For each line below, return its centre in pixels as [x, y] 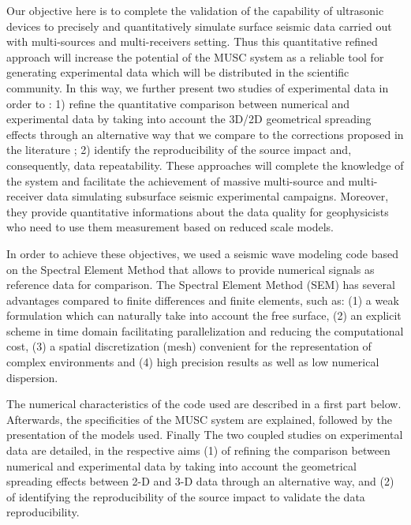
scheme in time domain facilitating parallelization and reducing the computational [205, 330]
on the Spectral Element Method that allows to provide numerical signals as [191, 269]
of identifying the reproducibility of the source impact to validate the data [186, 496]
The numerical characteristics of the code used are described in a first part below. [204, 404]
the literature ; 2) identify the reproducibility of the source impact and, [179, 150]
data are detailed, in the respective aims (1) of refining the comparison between [198, 450]
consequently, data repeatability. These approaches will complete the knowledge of [205, 165]
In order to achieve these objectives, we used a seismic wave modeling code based [203, 253]
